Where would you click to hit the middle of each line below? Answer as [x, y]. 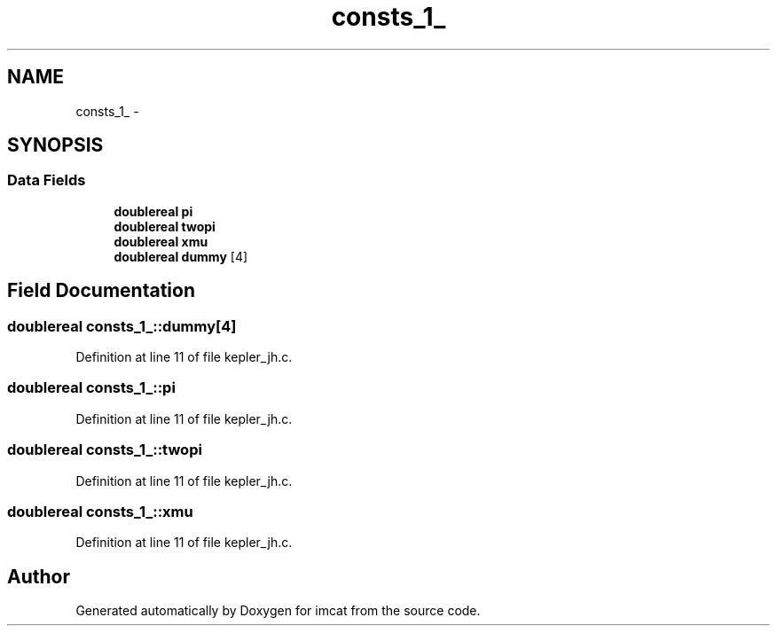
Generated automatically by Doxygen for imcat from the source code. [278, 611]
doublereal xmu [161, 241]
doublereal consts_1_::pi [91, 388]
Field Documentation [101, 291]
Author [39, 576]
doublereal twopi [165, 226]
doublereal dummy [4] [181, 256]
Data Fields [47, 180]
